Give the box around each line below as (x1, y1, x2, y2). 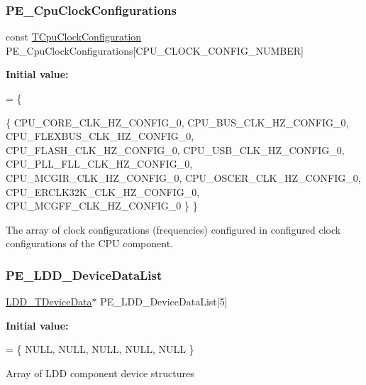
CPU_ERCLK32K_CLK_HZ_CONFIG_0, (6, 184, 200, 199)
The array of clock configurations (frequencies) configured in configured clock (6, 222, 341, 237)
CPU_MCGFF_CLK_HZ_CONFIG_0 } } (6, 198, 198, 213)
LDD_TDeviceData (6, 294, 92, 309)
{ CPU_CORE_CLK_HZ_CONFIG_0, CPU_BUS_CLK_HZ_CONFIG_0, (6, 114, 349, 129)
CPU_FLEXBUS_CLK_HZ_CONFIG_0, (6, 129, 194, 143)
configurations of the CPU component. (6, 236, 173, 251)
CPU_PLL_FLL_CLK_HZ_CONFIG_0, (6, 156, 193, 171)
